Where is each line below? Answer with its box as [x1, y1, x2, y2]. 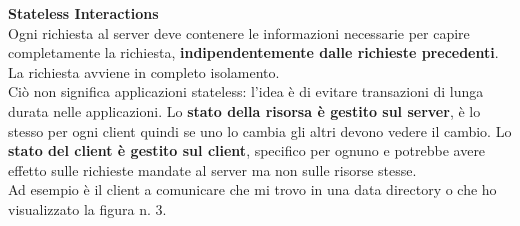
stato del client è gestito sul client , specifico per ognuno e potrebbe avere [8, 140, 486, 161]
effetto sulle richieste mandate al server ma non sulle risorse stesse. [8, 159, 417, 180]
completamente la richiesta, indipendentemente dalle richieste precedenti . [8, 42, 499, 63]
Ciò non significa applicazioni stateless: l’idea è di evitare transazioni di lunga [8, 81, 484, 102]
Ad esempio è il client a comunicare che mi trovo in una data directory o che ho [8, 179, 497, 200]
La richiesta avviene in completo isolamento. [8, 61, 280, 82]
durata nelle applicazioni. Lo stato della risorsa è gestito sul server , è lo [8, 100, 481, 121]
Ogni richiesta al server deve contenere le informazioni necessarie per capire [8, 22, 470, 43]
